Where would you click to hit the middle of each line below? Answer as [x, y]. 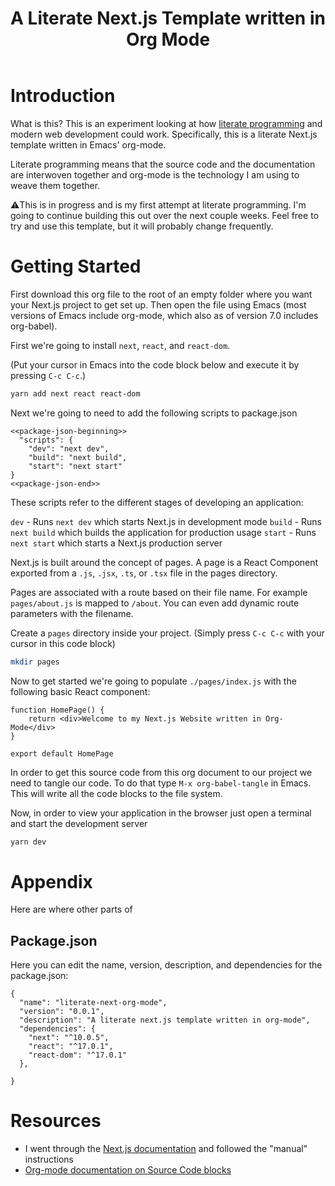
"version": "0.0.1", [62, 1012]
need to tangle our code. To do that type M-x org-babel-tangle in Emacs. [161, 783]
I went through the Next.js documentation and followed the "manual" [166, 1149]
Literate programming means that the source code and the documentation [163, 164]
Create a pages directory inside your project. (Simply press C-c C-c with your [167, 633]
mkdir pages [35, 662]
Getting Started [76, 266]
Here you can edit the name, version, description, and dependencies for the [166, 965]
